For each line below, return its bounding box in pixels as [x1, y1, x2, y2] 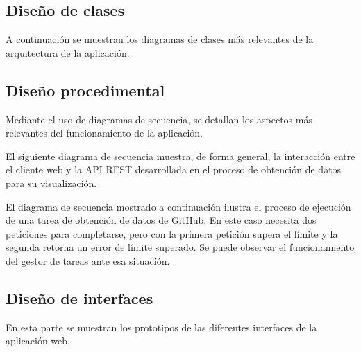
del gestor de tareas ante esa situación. [6, 253, 170, 267]
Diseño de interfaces [6, 287, 153, 308]
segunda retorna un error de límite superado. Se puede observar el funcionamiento [6, 240, 355, 254]
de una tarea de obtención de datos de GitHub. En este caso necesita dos [6, 213, 317, 227]
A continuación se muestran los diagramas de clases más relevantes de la [6, 32, 314, 46]
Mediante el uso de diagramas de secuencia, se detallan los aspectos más [6, 112, 312, 126]
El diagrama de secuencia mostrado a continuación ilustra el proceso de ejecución [6, 199, 351, 213]
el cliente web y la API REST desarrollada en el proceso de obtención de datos [6, 162, 342, 177]
